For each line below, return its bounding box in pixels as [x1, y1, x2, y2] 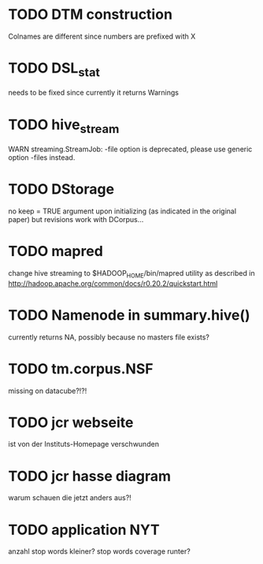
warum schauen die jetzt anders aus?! [8, 493, 131, 503]
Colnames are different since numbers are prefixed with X [8, 32, 196, 41]
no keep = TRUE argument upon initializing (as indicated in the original [8, 206, 237, 216]
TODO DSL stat [8, 59, 101, 80]
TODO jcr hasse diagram [8, 467, 172, 485]
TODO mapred [8, 243, 104, 261]
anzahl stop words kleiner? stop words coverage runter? [8, 547, 191, 556]
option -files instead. [8, 153, 76, 162]
